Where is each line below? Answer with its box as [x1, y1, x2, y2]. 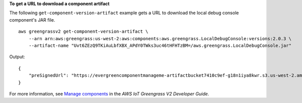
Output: [9, 54, 25, 60]
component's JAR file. [9, 17, 55, 23]
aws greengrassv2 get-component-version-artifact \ [18, 29, 148, 35]
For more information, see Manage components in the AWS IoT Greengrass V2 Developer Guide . [9, 90, 209, 96]
